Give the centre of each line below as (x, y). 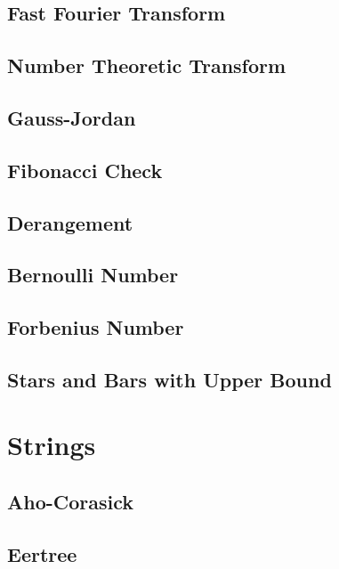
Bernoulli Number (93, 275)
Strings (52, 445)
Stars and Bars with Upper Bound (169, 379)
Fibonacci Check (85, 170)
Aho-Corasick (71, 502)
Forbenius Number (96, 327)
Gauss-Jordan (72, 117)
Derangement (70, 222)
